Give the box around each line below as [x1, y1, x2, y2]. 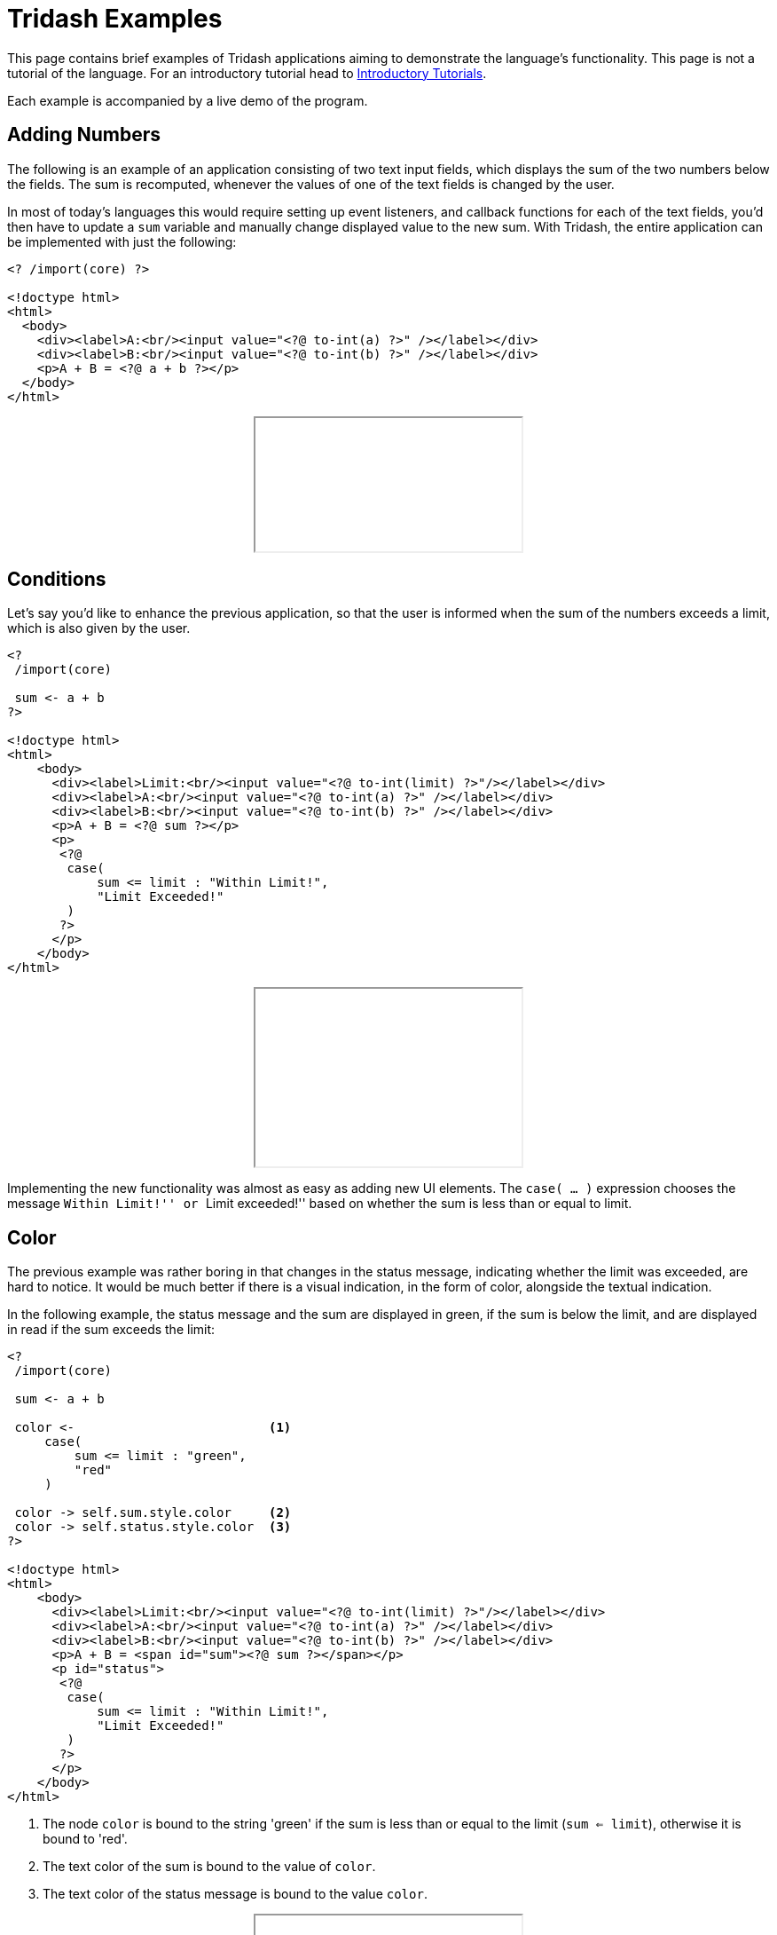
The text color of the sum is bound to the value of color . [43, 1859, 376, 1875]
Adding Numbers [7, 123, 161, 146]
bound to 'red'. [43, 1831, 128, 1847]
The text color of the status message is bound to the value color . [43, 1886, 428, 1902]
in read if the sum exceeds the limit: [7, 1322, 216, 1338]
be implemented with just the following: [7, 233, 237, 249]
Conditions [7, 568, 106, 591]
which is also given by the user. [7, 620, 191, 636]
